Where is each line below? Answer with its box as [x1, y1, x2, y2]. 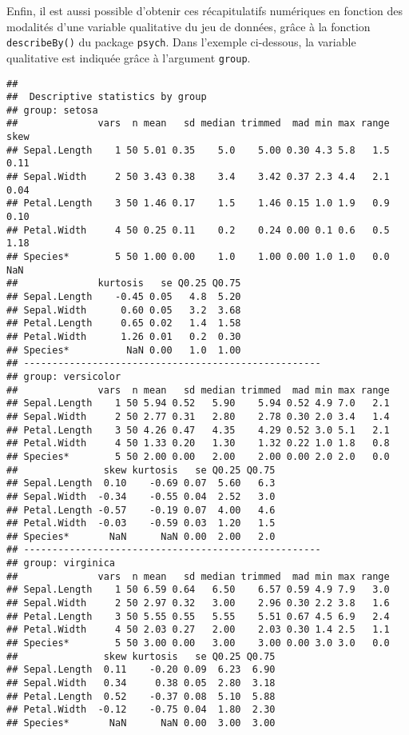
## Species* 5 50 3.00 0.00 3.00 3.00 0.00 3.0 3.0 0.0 [6, 637, 390, 649]
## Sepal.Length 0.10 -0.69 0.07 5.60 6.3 [6, 477, 276, 489]
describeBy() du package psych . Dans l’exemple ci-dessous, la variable [6, 34, 356, 50]
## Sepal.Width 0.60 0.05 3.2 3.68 [6, 304, 241, 316]
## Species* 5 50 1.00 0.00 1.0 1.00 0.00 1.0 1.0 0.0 [6, 251, 390, 263]
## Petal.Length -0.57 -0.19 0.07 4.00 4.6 [6, 504, 276, 516]
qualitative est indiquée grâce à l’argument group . [6, 49, 251, 66]
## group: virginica [6, 557, 116, 569]
